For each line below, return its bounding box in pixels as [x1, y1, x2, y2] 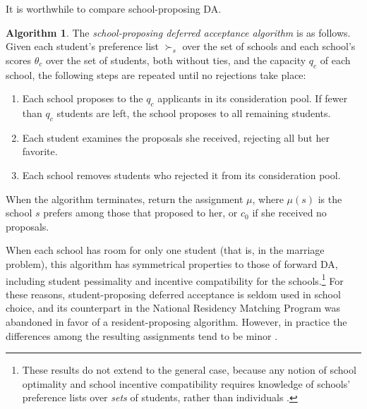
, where [252, 191, 284, 206]
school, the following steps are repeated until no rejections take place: [6, 67, 306, 82]
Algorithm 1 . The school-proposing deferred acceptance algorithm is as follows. [6, 25, 351, 39]
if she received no [252, 205, 327, 220]
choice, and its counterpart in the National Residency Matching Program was [6, 300, 341, 315]
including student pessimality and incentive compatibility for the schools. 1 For [6, 271, 344, 288]
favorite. [22, 144, 58, 159]
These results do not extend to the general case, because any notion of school [22, 362, 356, 377]
